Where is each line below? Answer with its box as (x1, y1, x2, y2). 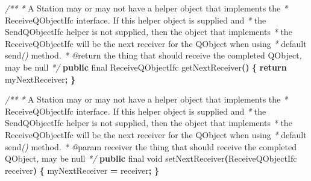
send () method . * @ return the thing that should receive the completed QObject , (5, 49, 302, 62)
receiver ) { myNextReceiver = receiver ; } (5, 164, 159, 176)
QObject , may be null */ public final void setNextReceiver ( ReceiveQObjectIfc (5, 152, 297, 165)
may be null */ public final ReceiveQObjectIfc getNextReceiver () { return (5, 60, 287, 73)
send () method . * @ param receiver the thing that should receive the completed (5, 140, 297, 153)
